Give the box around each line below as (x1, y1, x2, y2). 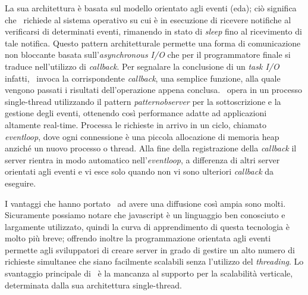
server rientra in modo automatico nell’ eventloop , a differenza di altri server (5, 153, 280, 166)
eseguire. (5, 176, 36, 189)
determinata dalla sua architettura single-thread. (5, 278, 182, 291)
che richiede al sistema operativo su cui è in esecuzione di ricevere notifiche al (5, 13, 291, 26)
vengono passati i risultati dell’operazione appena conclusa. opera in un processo (5, 83, 302, 96)
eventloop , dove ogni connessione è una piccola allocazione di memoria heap (5, 130, 279, 142)
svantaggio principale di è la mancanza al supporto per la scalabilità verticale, (5, 267, 293, 280)
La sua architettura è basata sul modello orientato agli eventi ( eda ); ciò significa (5, 2, 297, 14)
